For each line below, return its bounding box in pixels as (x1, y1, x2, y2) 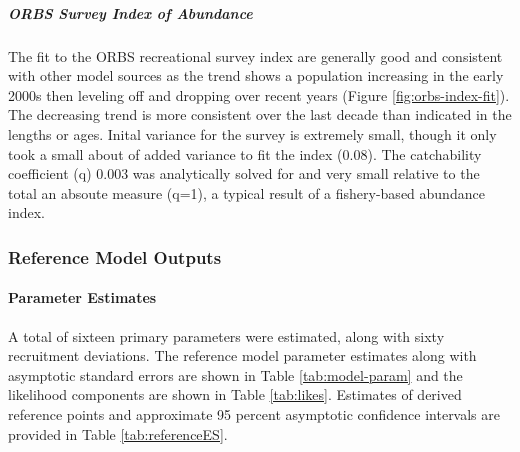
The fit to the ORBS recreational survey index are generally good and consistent (8, 45, 503, 66)
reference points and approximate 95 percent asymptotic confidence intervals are (8, 403, 500, 424)
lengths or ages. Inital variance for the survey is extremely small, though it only (8, 123, 497, 144)
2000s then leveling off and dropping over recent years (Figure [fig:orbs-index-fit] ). (8, 84, 510, 105)
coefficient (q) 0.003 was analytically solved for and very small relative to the (8, 163, 480, 184)
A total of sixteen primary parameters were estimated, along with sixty (8, 325, 445, 346)
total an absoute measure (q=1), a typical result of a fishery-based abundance (8, 182, 485, 203)
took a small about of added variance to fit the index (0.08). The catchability (8, 143, 482, 164)
